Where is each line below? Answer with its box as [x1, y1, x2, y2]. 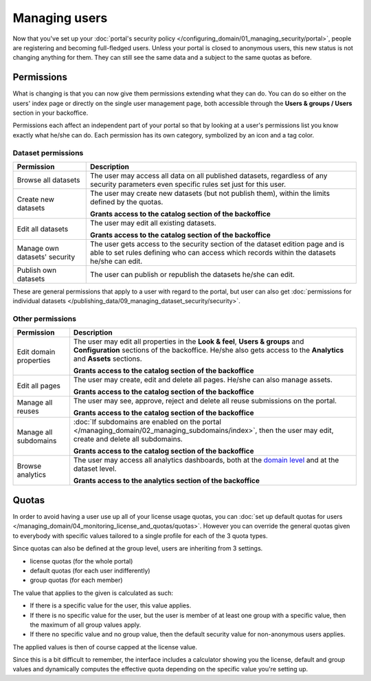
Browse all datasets [16, 175, 80, 185]
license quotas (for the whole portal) [30, 557, 133, 565]
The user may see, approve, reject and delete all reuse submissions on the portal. [73, 396, 337, 405]
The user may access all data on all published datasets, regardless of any [89, 170, 328, 180]
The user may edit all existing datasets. [89, 218, 216, 227]
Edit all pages [16, 381, 61, 391]
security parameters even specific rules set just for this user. [89, 179, 286, 189]
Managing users [12, 10, 108, 25]
